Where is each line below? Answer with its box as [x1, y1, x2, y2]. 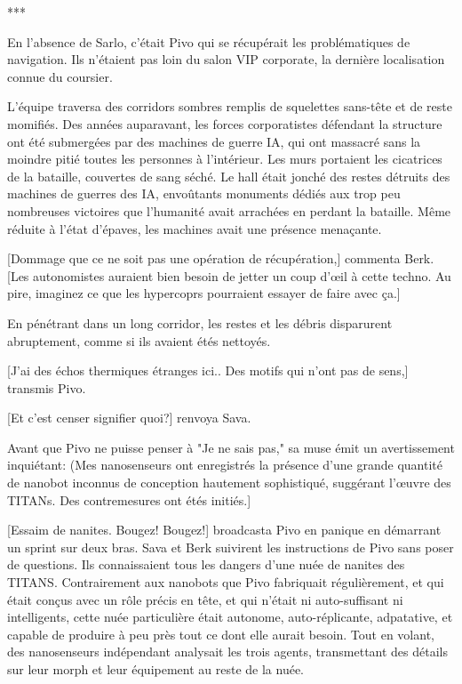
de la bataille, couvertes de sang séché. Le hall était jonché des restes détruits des [7, 166, 450, 185]
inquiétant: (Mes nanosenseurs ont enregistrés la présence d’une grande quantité [7, 455, 442, 474]
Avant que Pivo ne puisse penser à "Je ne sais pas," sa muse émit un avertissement [7, 438, 455, 456]
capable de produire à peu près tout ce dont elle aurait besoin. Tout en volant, [7, 624, 434, 643]
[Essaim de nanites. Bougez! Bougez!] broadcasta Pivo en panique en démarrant [7, 520, 442, 539]
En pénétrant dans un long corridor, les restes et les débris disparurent [7, 313, 393, 332]
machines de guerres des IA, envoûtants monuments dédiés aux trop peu [7, 184, 401, 203]
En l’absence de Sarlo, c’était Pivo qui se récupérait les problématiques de [7, 32, 410, 51]
